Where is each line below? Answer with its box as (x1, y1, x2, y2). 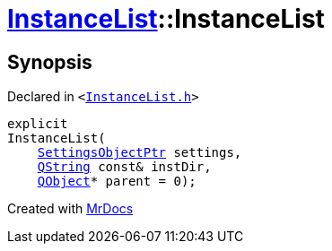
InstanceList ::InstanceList (7, 4, 325, 34)
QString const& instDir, (37, 160, 212, 175)
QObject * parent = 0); (37, 174, 197, 189)
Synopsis (7, 50, 92, 74)
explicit (7, 117, 68, 132)
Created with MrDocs (7, 201, 134, 217)
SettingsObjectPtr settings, (37, 145, 242, 160)
